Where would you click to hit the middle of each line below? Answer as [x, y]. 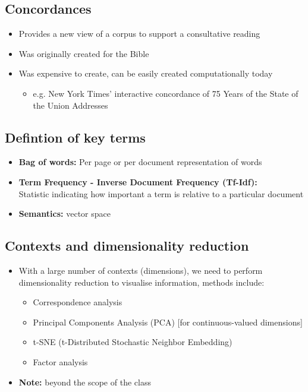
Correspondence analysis [78, 302]
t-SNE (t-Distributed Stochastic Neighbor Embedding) [133, 342]
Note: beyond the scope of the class [85, 382]
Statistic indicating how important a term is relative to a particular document [161, 193]
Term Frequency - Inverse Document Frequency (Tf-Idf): [138, 181]
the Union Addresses [70, 105]
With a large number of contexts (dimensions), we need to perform [141, 270]
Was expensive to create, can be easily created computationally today [146, 73]
